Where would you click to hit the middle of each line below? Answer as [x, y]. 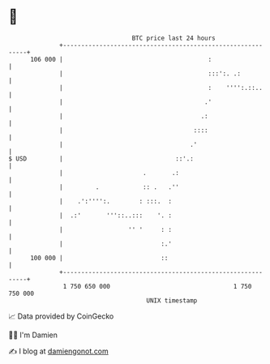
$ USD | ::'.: [101, 158]
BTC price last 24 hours [174, 38]
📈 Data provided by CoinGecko [61, 316]
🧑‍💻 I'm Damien [33, 335]
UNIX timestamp [172, 300]
